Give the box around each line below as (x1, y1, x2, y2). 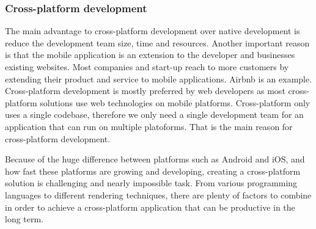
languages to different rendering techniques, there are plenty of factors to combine (5, 188, 312, 201)
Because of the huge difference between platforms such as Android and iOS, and (5, 153, 305, 165)
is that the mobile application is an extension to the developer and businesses (5, 48, 295, 61)
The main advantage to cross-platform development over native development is (5, 24, 300, 37)
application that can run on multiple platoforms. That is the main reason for (5, 120, 293, 133)
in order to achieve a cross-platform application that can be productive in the (5, 200, 295, 213)
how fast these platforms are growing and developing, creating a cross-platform (5, 164, 301, 177)
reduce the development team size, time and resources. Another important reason (5, 36, 310, 49)
